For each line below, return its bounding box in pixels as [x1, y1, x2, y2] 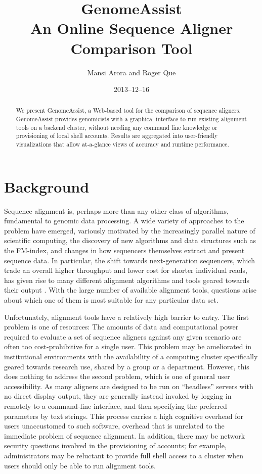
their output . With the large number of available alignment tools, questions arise [4, 285, 257, 295]
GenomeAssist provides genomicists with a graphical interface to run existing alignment [16, 115, 247, 123]
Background [4, 176, 90, 197]
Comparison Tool [70, 37, 193, 58]
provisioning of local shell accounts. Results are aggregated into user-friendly [16, 131, 218, 140]
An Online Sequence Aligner [30, 18, 233, 38]
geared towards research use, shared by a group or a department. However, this [4, 361, 249, 371]
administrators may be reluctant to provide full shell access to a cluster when [4, 450, 244, 460]
